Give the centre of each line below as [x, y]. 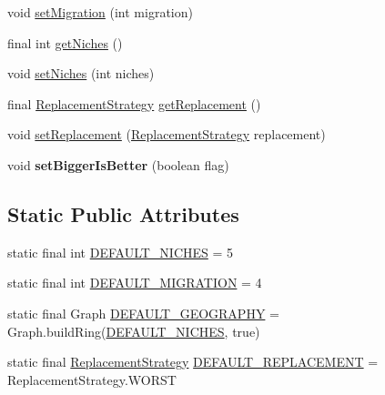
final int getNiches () [65, 42]
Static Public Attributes [123, 213]
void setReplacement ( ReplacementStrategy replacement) [167, 134]
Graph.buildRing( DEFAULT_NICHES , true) [134, 331]
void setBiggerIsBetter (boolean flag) [118, 164]
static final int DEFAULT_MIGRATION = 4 [135, 283]
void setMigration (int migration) [100, 12]
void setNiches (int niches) [81, 73]
